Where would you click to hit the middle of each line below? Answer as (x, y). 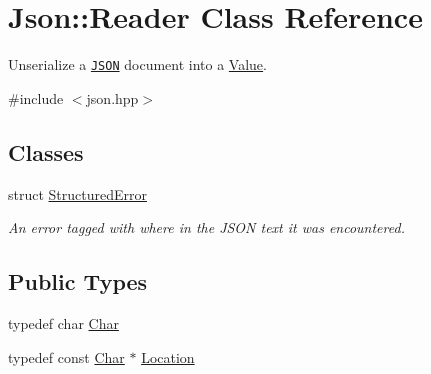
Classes (46, 151)
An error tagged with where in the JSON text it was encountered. (206, 227)
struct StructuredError (77, 193)
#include (36, 97)
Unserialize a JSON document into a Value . (137, 64)
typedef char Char (63, 322)
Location (168, 356)
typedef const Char (66, 356)
